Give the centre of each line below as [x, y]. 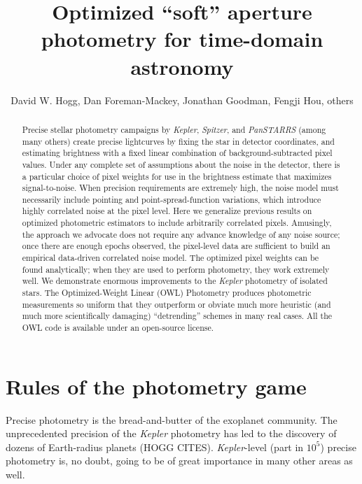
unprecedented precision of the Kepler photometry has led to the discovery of [171, 433]
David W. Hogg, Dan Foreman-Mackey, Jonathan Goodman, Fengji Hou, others [182, 100]
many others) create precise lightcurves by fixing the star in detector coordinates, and [178, 141]
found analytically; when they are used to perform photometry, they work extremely [176, 269]
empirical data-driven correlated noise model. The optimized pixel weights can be [170, 258]
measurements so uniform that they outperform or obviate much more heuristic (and [176, 304]
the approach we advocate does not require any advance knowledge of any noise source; [181, 234]
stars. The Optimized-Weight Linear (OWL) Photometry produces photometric [167, 293]
